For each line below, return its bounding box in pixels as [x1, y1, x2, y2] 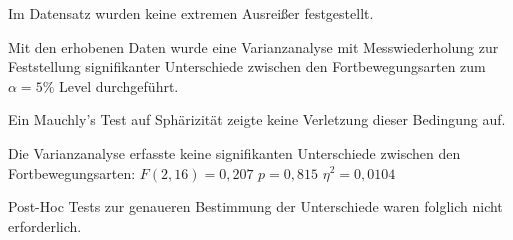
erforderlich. [8, 215, 82, 236]
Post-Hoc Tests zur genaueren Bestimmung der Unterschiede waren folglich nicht [8, 196, 503, 217]
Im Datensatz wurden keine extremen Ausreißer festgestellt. [8, 3, 374, 23]
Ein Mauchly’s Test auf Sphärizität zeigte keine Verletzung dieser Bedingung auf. [8, 109, 506, 130]
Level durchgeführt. [58, 75, 179, 96]
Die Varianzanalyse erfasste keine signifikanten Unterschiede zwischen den [8, 142, 461, 163]
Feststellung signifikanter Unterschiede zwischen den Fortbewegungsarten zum [8, 56, 486, 77]
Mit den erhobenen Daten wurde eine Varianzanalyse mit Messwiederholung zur [8, 36, 499, 57]
